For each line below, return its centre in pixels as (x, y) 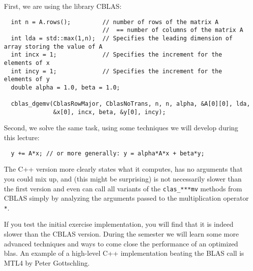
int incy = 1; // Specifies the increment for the (116, 71)
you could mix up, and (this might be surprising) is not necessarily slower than (123, 178)
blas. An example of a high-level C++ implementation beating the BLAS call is (124, 253)
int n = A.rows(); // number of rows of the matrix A (115, 22)
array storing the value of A (53, 46)
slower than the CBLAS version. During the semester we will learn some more (121, 234)
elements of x (27, 63)
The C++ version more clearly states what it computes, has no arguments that (123, 169)
